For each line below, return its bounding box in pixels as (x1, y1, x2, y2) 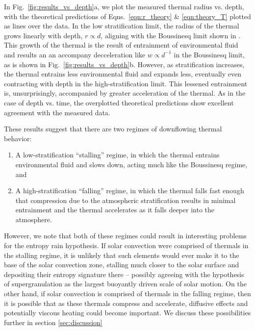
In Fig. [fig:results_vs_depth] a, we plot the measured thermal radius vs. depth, (4, 1, 244, 11)
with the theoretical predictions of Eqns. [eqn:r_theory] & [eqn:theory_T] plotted (4, 11, 251, 21)
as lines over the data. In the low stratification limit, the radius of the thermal (4, 21, 239, 31)
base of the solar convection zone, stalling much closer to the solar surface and (4, 259, 239, 270)
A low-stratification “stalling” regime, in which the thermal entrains (15, 150, 220, 160)
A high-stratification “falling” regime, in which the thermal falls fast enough (15, 185, 244, 196)
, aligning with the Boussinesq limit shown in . (101, 30, 241, 40)
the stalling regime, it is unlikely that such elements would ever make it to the (4, 250, 239, 260)
